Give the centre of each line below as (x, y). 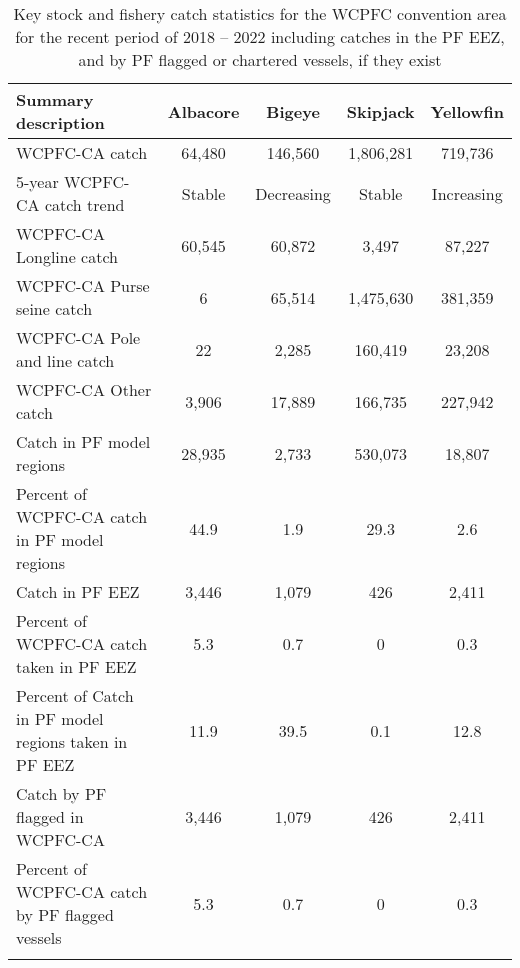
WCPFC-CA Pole (78, 337)
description (60, 122)
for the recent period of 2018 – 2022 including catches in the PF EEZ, (260, 36)
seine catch (54, 308)
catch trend (84, 204)
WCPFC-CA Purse (83, 285)
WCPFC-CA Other (84, 389)
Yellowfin (467, 111)
